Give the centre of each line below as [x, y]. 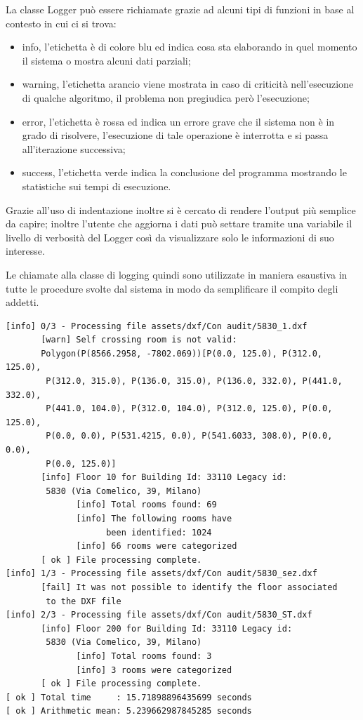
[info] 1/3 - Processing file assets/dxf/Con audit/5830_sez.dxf [161, 574]
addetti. [22, 302]
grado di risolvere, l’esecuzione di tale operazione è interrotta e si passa [175, 135]
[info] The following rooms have [154, 519]
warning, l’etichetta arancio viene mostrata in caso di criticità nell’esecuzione [188, 84]
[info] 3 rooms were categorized [154, 670]
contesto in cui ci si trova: [61, 23]
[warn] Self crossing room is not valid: [139, 340]
